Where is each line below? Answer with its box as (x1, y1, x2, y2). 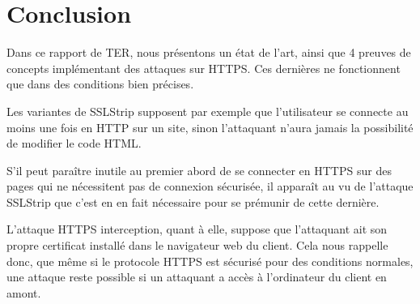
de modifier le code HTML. (6, 135, 142, 152)
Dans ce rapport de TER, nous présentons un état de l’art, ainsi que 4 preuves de (6, 44, 411, 61)
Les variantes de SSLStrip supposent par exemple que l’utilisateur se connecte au (6, 102, 409, 119)
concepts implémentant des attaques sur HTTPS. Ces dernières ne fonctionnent (6, 59, 401, 76)
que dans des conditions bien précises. (6, 75, 194, 92)
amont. (6, 284, 41, 301)
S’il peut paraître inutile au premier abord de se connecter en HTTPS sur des (6, 161, 392, 178)
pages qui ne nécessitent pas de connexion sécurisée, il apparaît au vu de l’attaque (6, 178, 414, 195)
